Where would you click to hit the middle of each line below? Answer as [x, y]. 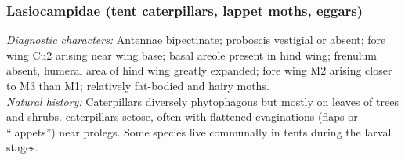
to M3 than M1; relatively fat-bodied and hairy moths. [138, 85]
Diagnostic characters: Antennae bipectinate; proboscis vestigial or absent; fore [196, 40]
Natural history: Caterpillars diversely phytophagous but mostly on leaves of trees [202, 101]
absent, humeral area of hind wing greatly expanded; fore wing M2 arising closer [199, 70]
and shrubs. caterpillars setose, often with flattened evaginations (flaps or [182, 116]
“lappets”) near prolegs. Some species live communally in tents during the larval [199, 131]
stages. [22, 147]
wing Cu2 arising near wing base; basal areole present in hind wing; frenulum [192, 55]
